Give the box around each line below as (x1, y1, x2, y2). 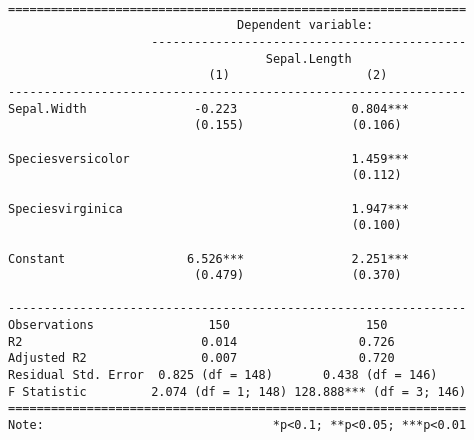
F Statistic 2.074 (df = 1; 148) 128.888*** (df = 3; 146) (8, 384, 467, 399)
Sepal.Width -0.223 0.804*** (8, 101, 409, 116)
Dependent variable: (237, 18, 374, 33)
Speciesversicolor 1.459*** (8, 151, 409, 166)
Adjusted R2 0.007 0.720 (8, 351, 395, 366)
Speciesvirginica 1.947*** (8, 201, 409, 216)
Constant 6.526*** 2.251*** (8, 251, 409, 266)
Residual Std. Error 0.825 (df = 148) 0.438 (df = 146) (8, 368, 438, 383)
